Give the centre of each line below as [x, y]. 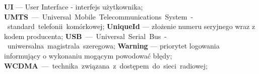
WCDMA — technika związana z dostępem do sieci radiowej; [106, 65]
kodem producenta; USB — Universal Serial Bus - [86, 36]
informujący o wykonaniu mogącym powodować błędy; [88, 55]
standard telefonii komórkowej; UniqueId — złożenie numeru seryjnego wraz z [131, 26]
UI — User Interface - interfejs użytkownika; [74, 6]
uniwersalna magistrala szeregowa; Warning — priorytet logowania [113, 46]
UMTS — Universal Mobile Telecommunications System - [99, 16]
